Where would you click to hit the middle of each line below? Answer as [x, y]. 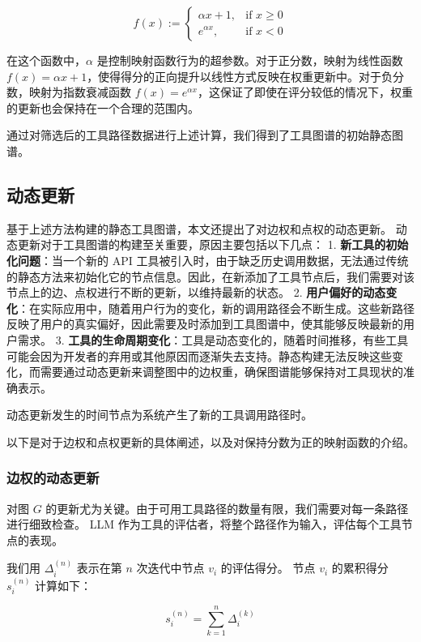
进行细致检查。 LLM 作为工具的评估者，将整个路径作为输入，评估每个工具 [204, 524]
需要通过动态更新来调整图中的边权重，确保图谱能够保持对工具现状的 [221, 372]
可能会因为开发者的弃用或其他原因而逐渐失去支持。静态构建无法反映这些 [199, 355]
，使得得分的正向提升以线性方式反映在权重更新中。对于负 [240, 76]
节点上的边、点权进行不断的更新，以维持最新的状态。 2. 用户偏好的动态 [196, 292]
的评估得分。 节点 [268, 568]
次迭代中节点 [170, 568]
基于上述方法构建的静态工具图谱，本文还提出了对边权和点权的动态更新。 [199, 228]
